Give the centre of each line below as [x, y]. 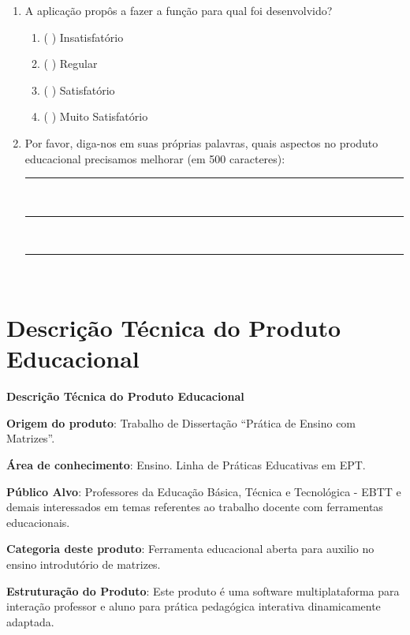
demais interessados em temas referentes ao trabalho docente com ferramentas [195, 507]
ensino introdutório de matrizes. [84, 564]
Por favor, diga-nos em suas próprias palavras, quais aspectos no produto [201, 142]
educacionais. [38, 522]
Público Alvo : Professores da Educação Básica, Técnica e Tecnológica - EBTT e [204, 491]
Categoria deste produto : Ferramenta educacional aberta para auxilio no [190, 549]
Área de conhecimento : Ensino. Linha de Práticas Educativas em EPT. [186, 465]
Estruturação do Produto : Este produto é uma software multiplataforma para [203, 590]
